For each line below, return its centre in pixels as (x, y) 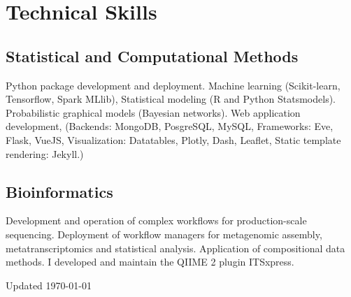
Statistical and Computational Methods (152, 56)
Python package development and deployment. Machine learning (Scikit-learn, (173, 85)
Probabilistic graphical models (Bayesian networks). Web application (153, 112)
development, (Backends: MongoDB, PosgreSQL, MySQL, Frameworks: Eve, (170, 126)
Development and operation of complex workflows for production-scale (156, 220)
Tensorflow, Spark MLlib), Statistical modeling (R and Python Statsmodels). (171, 99)
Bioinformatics (59, 191)
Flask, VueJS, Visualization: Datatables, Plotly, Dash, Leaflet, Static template (173, 139)
